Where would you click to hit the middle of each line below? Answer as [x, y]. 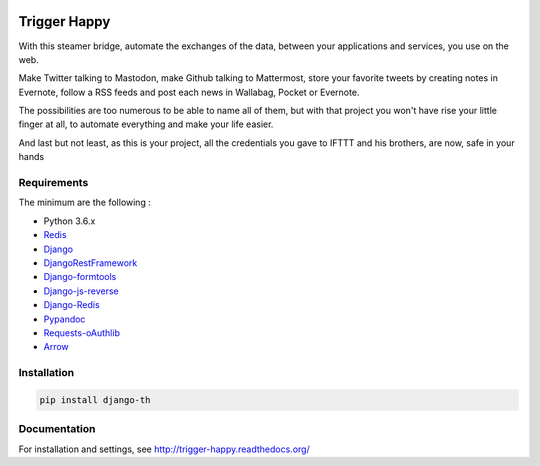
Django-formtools [80, 277]
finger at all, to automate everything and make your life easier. [146, 124]
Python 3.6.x [69, 221]
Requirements [53, 183]
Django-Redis [71, 305]
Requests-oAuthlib [81, 332]
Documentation [57, 429]
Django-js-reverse [81, 291]
